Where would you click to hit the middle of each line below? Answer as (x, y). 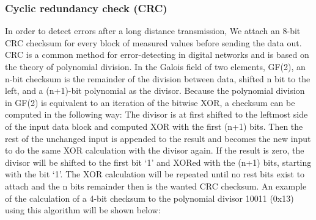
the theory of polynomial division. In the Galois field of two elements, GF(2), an (155, 66)
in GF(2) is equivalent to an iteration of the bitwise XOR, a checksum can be (150, 102)
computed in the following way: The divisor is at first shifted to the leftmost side (156, 114)
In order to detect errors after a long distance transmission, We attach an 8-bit (153, 31)
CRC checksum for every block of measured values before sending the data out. (153, 42)
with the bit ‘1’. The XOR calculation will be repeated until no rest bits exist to (155, 174)
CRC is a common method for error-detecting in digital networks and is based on (157, 55)
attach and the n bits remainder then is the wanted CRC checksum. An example (156, 186)
